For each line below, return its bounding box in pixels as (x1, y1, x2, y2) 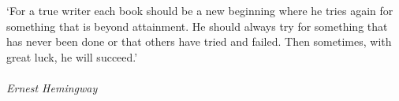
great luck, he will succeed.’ (6, 48, 138, 65)
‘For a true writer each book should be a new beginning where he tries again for (6, 2, 393, 18)
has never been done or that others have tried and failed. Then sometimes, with (6, 33, 392, 50)
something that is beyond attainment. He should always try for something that (6, 17, 388, 34)
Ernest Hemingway (6, 79, 98, 95)
